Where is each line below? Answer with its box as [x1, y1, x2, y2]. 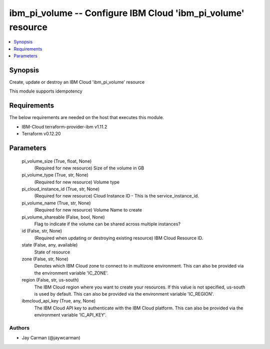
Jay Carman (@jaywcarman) [21, 335, 81, 341]
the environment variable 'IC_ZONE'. [34, 270, 108, 276]
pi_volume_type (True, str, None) [21, 172, 88, 178]
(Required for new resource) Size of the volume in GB [34, 165, 144, 171]
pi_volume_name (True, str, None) [21, 200, 91, 206]
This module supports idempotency [9, 88, 82, 94]
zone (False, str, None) [21, 255, 68, 262]
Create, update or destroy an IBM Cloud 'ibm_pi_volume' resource [9, 79, 145, 85]
